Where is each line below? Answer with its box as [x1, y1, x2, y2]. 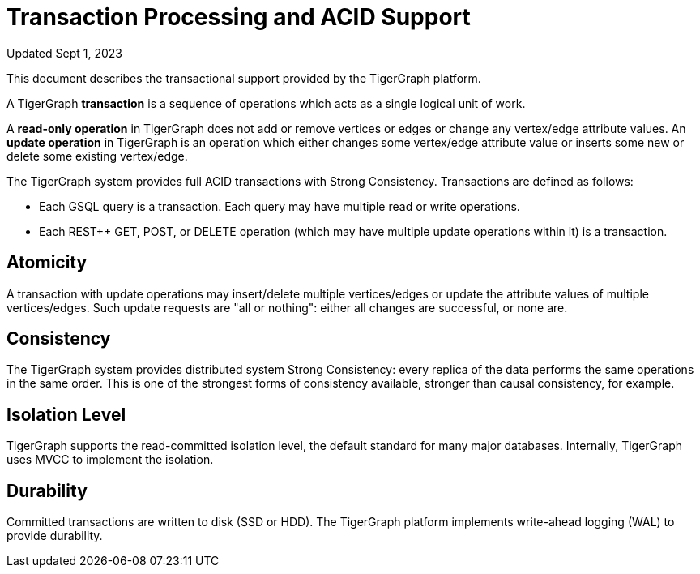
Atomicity [6, 252, 87, 273]
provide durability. [6, 529, 103, 543]
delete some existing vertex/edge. [6, 148, 188, 163]
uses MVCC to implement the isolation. [6, 452, 214, 467]
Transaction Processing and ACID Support [6, 3, 471, 31]
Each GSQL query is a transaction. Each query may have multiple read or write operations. [39, 199, 520, 213]
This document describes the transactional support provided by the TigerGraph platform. [6, 71, 481, 85]
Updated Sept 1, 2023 [6, 45, 122, 60]
